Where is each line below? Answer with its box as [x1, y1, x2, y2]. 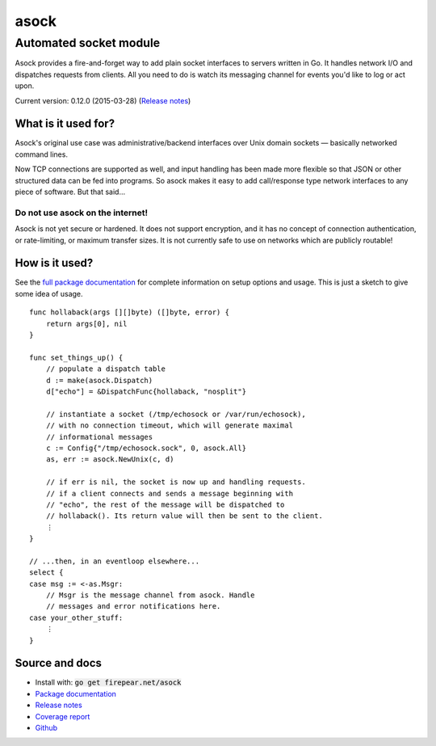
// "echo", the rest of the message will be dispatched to [45, 499, 285, 509]
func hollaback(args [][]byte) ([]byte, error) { [29, 308, 230, 317]
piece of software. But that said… [15, 187, 126, 197]
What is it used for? [15, 117, 115, 131]
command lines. [15, 150, 69, 159]
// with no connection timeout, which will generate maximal [45, 421, 294, 430]
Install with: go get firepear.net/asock [35, 677, 182, 687]
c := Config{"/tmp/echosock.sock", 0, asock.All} [45, 443, 246, 453]
